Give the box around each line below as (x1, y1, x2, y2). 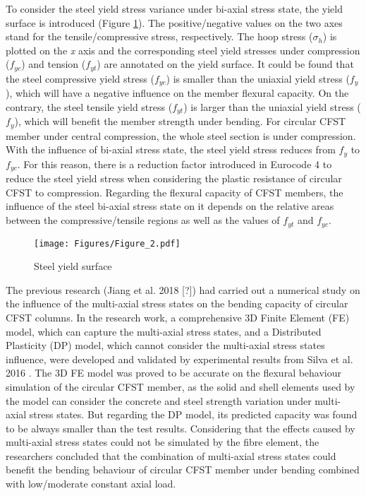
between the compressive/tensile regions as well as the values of (6, 213, 280, 228)
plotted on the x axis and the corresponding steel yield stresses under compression (6, 42, 360, 57)
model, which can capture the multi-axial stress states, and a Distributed (6, 324, 322, 338)
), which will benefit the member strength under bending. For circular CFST (14, 114, 346, 129)
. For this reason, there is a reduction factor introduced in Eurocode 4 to (17, 156, 332, 171)
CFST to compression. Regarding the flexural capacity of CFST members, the (6, 184, 343, 199)
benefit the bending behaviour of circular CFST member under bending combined (6, 462, 360, 477)
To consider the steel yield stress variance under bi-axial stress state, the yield (6, 1, 343, 16)
